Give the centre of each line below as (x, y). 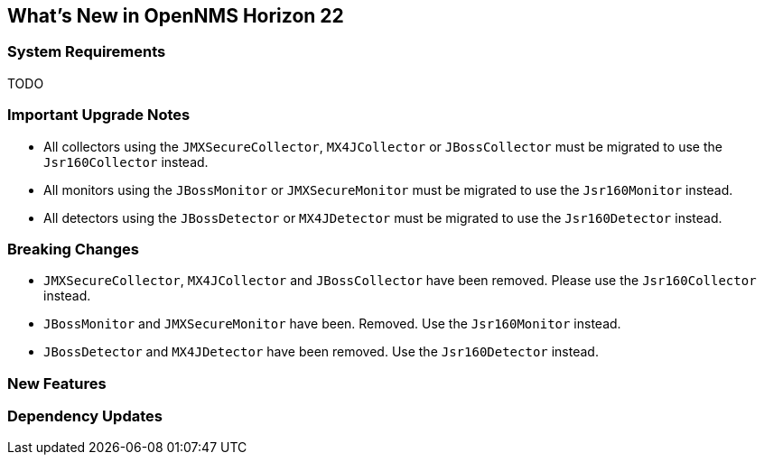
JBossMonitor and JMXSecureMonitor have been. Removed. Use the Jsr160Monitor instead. (332, 324)
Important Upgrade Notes (99, 115)
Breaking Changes (74, 249)
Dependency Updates (85, 416)
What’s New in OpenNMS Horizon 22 (176, 16)
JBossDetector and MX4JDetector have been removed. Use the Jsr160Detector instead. (321, 352)
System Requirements (87, 52)
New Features (57, 383)
